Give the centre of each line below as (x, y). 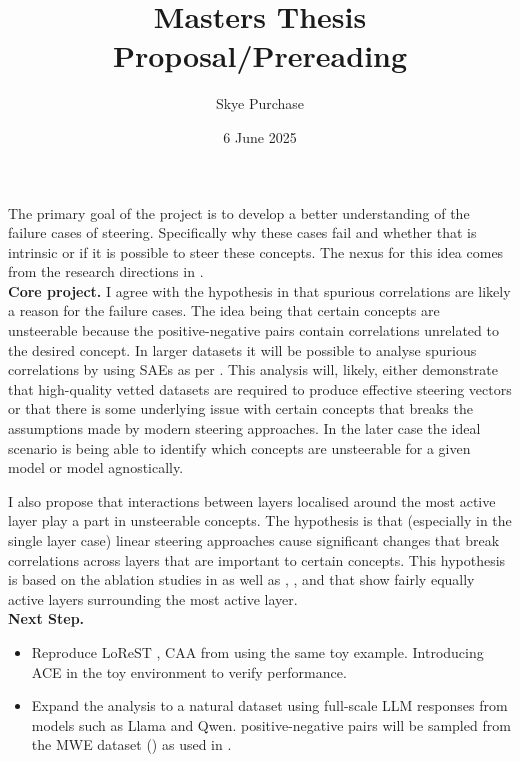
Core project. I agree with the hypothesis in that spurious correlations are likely (259, 290)
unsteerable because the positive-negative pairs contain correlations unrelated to (253, 330)
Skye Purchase (260, 103)
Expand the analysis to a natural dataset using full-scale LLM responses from (269, 705)
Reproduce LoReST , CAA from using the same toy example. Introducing (257, 651)
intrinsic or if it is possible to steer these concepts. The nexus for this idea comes (256, 251)
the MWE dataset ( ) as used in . (131, 744)
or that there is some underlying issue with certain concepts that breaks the (240, 408)
